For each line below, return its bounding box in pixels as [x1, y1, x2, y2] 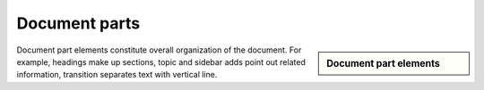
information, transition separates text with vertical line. [16, 70, 218, 80]
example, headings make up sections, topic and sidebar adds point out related [16, 56, 307, 67]
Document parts [16, 13, 141, 33]
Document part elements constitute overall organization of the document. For [16, 45, 302, 55]
